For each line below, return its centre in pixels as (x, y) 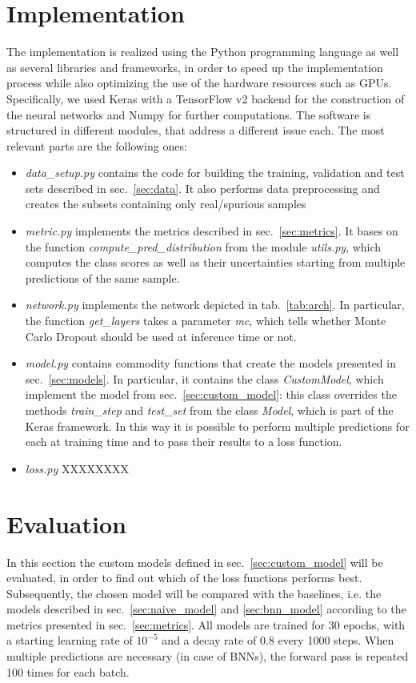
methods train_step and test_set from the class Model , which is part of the (209, 410)
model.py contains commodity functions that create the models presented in (210, 363)
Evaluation (66, 523)
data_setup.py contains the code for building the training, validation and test (215, 173)
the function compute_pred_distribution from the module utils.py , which (203, 246)
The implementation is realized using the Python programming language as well (203, 52)
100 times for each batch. (68, 671)
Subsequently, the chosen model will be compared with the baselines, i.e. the (194, 593)
